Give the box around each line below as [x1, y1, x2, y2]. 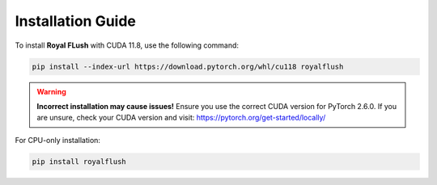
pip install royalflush [32, 157, 127, 166]
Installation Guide [15, 12, 137, 30]
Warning [36, 86, 66, 96]
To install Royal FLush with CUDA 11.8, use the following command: [15, 40, 239, 50]
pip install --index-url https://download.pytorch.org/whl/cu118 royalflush [32, 61, 344, 71]
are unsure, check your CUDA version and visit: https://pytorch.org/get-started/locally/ [36, 113, 326, 123]
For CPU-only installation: [15, 135, 101, 145]
